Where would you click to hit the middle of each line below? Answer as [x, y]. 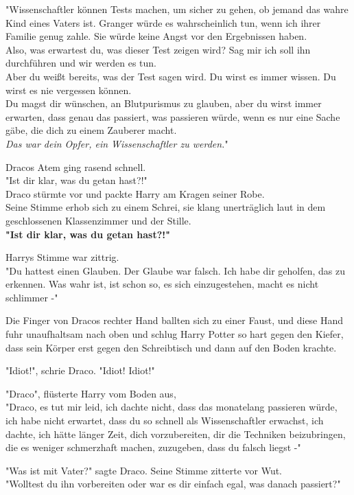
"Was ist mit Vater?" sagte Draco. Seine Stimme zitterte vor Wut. [144, 470]
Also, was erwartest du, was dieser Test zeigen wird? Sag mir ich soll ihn [158, 49]
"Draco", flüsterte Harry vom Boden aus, [91, 393]
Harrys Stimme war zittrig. [62, 257]
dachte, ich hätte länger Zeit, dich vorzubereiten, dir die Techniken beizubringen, [176, 434]
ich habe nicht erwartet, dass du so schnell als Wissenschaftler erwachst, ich [165, 421]
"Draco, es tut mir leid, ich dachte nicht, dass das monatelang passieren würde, [172, 407]
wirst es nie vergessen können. [69, 90]
